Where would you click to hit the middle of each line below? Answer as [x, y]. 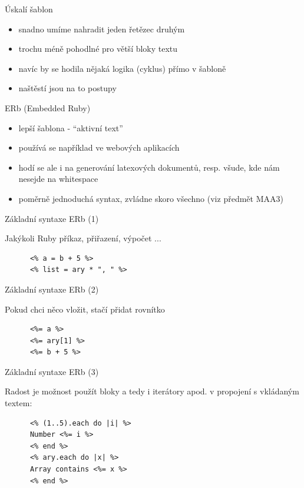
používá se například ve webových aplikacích [99, 147]
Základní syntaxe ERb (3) [52, 371]
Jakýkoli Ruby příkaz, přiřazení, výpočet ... [83, 238]
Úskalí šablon [29, 9]
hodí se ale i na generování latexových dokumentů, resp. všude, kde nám [149, 167]
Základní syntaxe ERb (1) [52, 218]
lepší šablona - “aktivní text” [71, 127]
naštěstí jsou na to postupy [67, 88]
